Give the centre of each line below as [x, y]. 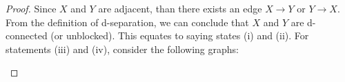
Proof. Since [31, 8]
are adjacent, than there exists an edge [180, 8]
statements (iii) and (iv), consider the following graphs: [122, 49]
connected [27, 35]
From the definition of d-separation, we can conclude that [127, 22]
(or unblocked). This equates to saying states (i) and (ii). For [180, 35]
